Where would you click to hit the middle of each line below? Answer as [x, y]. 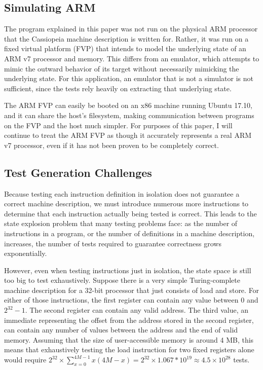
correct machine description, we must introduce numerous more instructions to [126, 203]
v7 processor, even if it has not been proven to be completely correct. [111, 145]
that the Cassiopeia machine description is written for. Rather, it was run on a [126, 38]
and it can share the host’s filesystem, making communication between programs [129, 115]
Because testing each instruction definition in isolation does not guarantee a [122, 193]
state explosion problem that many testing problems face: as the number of [121, 223]
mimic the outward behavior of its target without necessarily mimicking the [122, 68]
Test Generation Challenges [78, 172]
